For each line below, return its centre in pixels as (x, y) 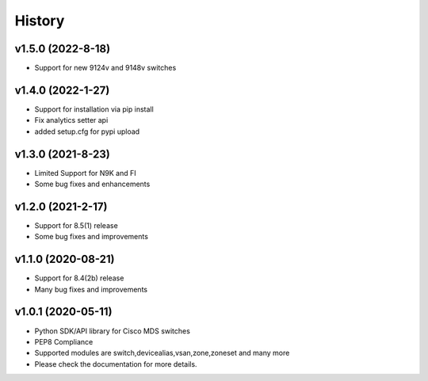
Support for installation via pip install (94, 109)
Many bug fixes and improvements (91, 289)
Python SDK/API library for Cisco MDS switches (112, 331)
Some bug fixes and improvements (91, 237)
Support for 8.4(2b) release (79, 278)
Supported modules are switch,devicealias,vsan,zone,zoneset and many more (162, 353)
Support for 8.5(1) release (76, 225)
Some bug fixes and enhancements (92, 184)
